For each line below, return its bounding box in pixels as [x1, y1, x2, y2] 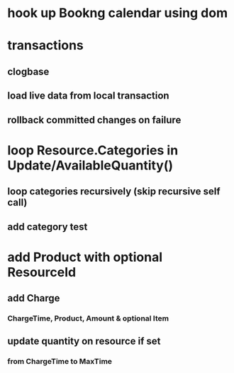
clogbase [7, 65, 50, 77]
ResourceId [7, 264, 77, 280]
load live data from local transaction [7, 90, 169, 102]
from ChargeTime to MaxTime [7, 357, 112, 367]
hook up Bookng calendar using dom [7, 5, 228, 21]
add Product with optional [7, 249, 163, 265]
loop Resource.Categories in [7, 142, 179, 158]
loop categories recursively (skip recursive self [7, 186, 221, 198]
